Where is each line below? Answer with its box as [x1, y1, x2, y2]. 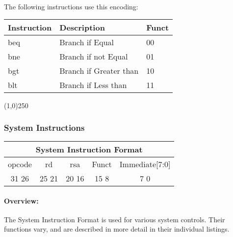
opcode [8, 158, 32, 170]
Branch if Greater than [59, 65, 139, 77]
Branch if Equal [59, 36, 114, 48]
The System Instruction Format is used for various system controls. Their [4, 214, 225, 224]
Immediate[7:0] [119, 158, 171, 170]
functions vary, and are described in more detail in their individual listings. [4, 224, 230, 234]
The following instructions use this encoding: [4, 1, 138, 11]
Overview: [4, 195, 39, 206]
